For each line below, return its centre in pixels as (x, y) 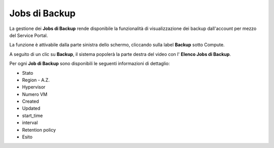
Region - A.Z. (36, 80)
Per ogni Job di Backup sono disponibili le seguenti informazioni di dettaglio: (90, 64)
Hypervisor (34, 87)
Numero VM (35, 94)
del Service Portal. (29, 35)
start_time (32, 115)
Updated (31, 108)
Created (30, 101)
